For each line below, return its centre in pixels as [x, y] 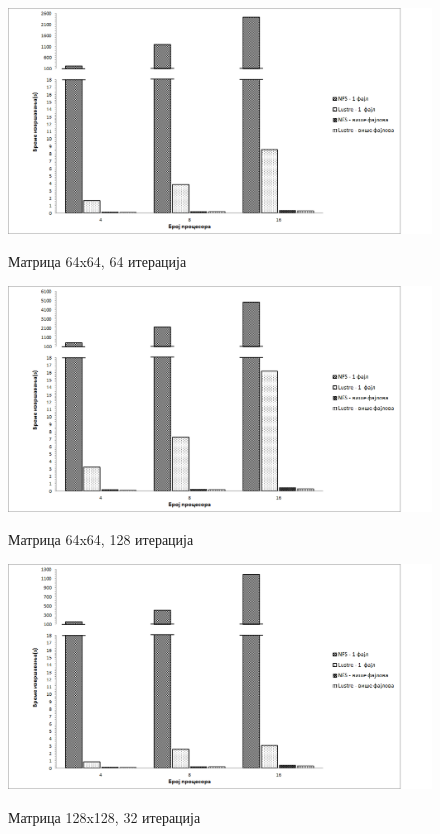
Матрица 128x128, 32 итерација [104, 816]
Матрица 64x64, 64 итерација [97, 261]
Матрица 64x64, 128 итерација [101, 539]
